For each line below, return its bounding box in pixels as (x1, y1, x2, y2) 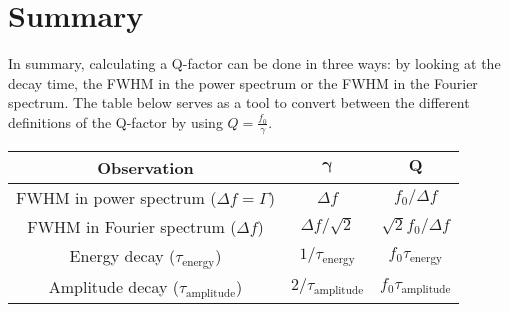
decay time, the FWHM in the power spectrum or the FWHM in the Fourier (8, 72, 478, 93)
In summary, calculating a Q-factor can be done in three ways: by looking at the (8, 53, 501, 74)
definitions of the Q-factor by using (8, 111, 223, 132)
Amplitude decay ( (48, 274, 179, 298)
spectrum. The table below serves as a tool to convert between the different (8, 92, 470, 113)
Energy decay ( (69, 243, 176, 267)
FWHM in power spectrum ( (16, 185, 217, 209)
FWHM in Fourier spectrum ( (27, 214, 237, 238)
